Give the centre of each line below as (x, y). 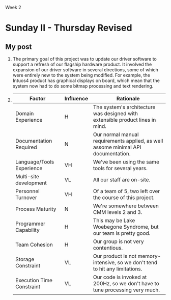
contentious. (108, 248)
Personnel (27, 191)
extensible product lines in (124, 120)
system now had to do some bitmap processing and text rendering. (83, 86)
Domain (24, 113)
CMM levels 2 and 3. (118, 212)
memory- (149, 256)
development (31, 183)
